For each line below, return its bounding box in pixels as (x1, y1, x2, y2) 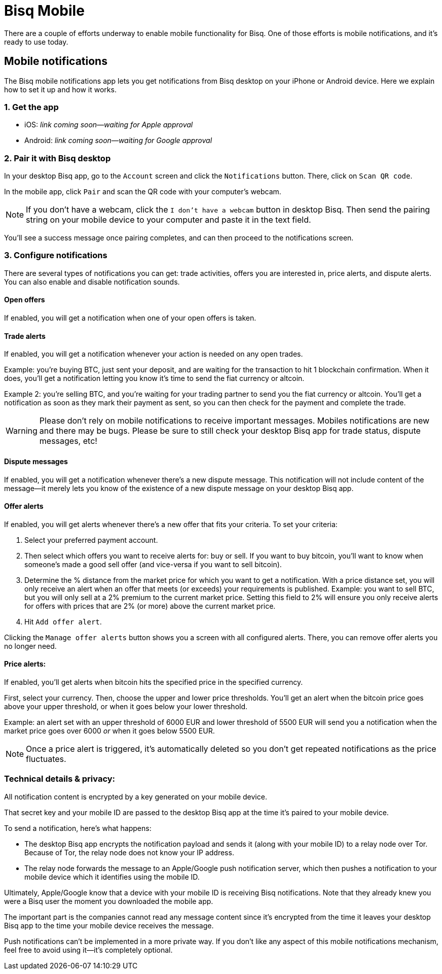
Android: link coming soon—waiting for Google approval (24, 136, 212, 145)
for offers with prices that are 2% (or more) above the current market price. (24, 601, 276, 610)
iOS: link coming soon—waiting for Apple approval (24, 120, 193, 129)
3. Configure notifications (4, 250, 107, 261)
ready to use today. (4, 37, 68, 46)
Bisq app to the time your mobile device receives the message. (4, 921, 214, 930)
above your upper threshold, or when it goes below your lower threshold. (4, 702, 248, 711)
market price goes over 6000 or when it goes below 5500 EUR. (4, 726, 215, 735)
